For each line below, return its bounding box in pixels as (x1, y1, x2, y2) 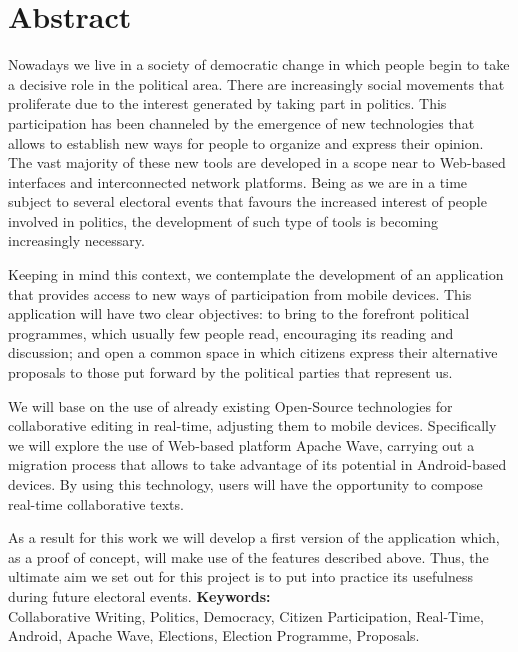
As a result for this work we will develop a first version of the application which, (8, 527, 500, 548)
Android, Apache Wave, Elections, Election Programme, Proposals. (8, 625, 420, 646)
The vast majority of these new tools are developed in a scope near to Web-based (8, 152, 506, 173)
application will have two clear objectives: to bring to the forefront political (8, 303, 470, 324)
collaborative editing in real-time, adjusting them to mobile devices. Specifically (8, 415, 497, 436)
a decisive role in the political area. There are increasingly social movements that (8, 73, 505, 94)
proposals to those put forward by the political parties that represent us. (8, 362, 453, 383)
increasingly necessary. (8, 230, 145, 251)
